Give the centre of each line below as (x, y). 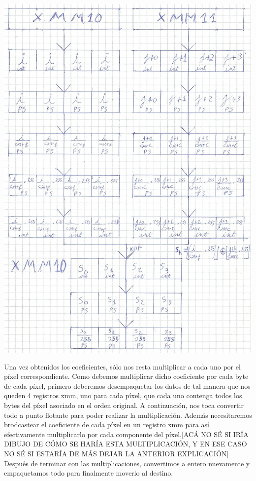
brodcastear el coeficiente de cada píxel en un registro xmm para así (107, 425)
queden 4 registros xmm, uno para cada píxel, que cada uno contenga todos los (123, 395)
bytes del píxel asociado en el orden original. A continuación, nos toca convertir (124, 405)
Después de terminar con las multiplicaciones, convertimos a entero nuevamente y (127, 463)
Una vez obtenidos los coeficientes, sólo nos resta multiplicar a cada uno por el (122, 366)
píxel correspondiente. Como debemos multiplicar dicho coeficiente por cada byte (126, 376)
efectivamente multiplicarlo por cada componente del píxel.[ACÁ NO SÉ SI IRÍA (126, 434)
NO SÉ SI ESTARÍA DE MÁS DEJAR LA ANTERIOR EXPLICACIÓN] (116, 453)
